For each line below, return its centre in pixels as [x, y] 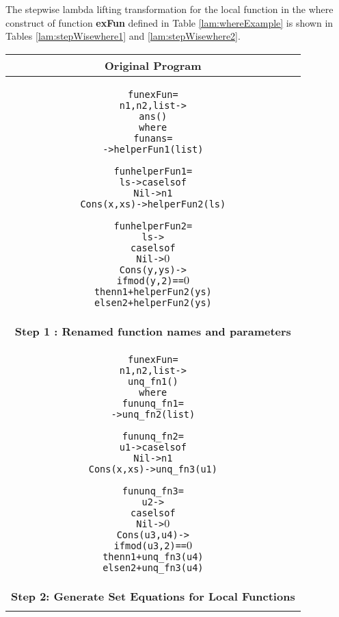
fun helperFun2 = [153, 226]
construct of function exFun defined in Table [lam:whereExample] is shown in [169, 22]
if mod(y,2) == [150, 280]
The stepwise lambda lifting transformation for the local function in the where [169, 9]
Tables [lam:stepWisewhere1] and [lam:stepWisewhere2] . [123, 36]
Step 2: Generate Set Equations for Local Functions [153, 596]
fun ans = [153, 138]
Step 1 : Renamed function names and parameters [153, 331]
